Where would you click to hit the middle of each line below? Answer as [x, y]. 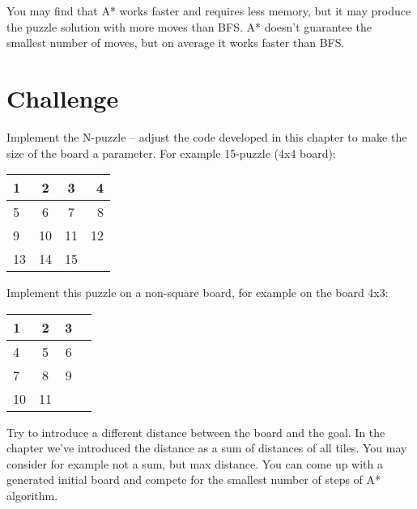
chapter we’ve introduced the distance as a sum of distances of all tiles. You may [207, 448]
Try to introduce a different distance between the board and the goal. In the [196, 432]
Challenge [63, 98]
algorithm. [32, 496]
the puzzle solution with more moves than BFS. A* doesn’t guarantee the [189, 26]
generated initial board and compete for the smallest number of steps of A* [194, 479]
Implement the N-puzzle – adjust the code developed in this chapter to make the [207, 136]
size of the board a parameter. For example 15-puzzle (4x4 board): [171, 153]
